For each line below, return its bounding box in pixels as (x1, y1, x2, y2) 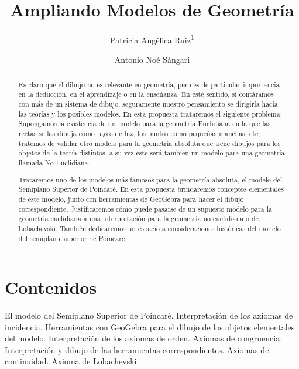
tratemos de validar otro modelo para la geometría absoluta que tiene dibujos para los (18, 138, 281, 148)
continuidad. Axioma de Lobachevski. (5, 355, 139, 367)
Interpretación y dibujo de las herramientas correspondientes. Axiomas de (5, 343, 269, 356)
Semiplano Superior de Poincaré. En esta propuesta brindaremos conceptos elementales (18, 184, 284, 194)
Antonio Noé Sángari (114, 53, 190, 66)
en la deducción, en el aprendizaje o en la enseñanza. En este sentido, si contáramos (18, 89, 274, 99)
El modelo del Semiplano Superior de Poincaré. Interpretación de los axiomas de (5, 309, 293, 321)
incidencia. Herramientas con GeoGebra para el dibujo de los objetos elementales (5, 320, 295, 333)
